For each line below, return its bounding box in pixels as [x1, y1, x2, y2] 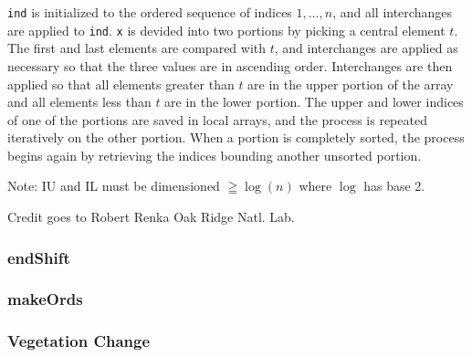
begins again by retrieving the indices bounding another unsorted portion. [7, 145, 422, 164]
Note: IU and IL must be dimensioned [7, 176, 220, 195]
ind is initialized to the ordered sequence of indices [7, 3, 292, 21]
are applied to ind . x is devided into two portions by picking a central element [7, 20, 446, 39]
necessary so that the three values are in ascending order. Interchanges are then [7, 56, 453, 75]
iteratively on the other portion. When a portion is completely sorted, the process [7, 128, 465, 147]
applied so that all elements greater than [7, 74, 235, 93]
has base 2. [363, 176, 425, 195]
